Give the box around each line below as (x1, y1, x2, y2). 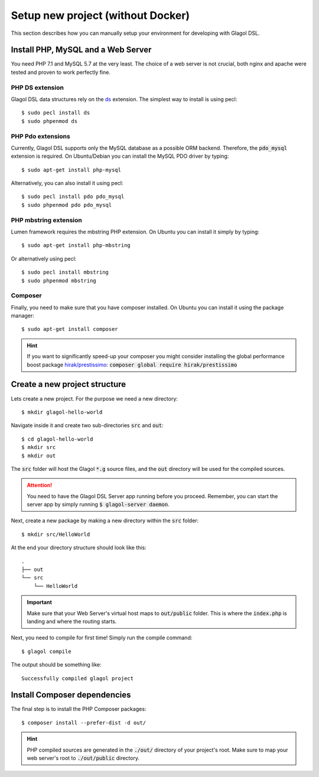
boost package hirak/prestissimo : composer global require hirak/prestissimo (27, 361, 237, 368)
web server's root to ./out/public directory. (27, 755, 140, 762)
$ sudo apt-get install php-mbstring (21, 242, 131, 249)
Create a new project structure (11, 379, 126, 389)
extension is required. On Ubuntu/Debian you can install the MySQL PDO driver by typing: (11, 152, 229, 160)
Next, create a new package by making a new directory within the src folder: (11, 517, 199, 524)
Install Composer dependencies (11, 690, 131, 700)
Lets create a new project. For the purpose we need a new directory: (11, 395, 178, 402)
